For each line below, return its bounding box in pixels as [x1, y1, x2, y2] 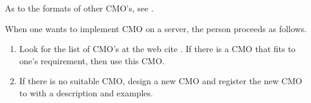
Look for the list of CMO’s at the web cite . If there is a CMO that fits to [19, 42, 296, 55]
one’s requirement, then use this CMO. [19, 54, 165, 67]
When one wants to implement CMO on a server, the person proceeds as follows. [5, 22, 307, 35]
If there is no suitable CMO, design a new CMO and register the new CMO [19, 75, 302, 87]
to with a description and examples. [19, 86, 153, 99]
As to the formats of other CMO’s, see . [5, 2, 154, 14]
